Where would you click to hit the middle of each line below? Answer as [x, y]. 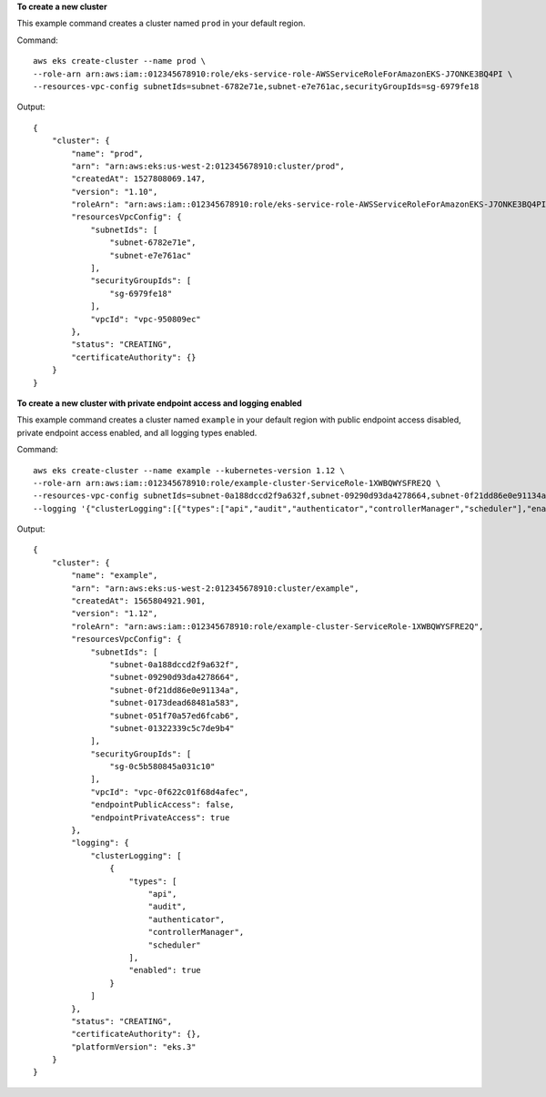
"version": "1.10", [115, 192]
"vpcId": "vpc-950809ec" [146, 319]
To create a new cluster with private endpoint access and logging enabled [159, 403]
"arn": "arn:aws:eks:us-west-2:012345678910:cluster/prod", [208, 166]
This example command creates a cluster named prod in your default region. [161, 24]
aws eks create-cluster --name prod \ [120, 61]
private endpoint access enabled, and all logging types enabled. [137, 432]
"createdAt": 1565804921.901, [139, 601]
